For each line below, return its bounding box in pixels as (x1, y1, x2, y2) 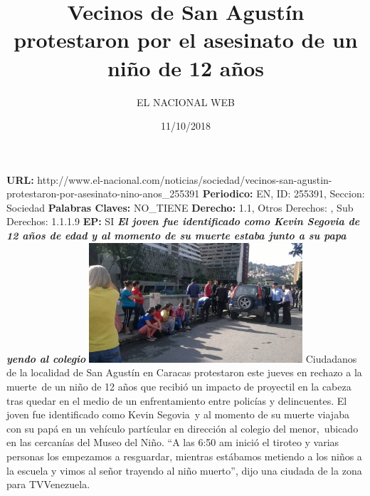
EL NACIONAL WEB (137, 94, 235, 109)
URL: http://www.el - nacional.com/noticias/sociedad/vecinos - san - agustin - (6, 172, 332, 187)
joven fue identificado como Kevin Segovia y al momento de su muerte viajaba (6, 407, 349, 422)
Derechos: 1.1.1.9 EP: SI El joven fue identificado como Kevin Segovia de (6, 214, 360, 229)
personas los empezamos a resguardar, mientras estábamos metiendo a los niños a (6, 448, 362, 463)
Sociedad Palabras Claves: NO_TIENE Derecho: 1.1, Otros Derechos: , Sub (6, 200, 354, 215)
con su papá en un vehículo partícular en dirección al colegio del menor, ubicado (6, 420, 359, 435)
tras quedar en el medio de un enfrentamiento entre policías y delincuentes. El (6, 393, 347, 408)
